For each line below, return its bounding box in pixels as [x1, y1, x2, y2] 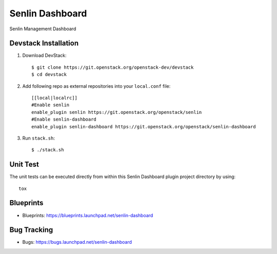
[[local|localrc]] [31, 95, 78, 101]
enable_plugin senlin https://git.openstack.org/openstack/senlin [31, 109, 202, 115]
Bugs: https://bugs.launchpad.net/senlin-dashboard [22, 239, 132, 245]
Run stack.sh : [22, 135, 55, 141]
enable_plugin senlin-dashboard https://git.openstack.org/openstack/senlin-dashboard [31, 124, 256, 129]
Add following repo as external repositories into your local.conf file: [22, 83, 171, 89]
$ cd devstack [31, 72, 67, 77]
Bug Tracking [9, 226, 53, 235]
